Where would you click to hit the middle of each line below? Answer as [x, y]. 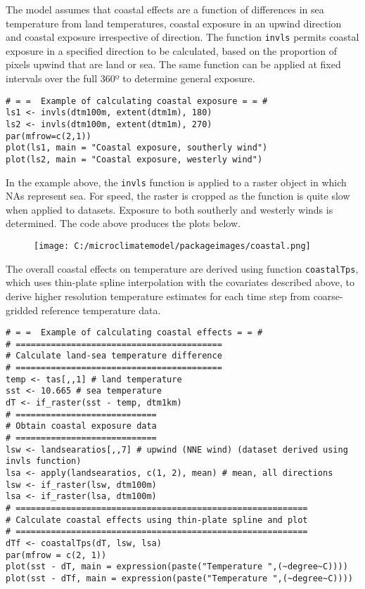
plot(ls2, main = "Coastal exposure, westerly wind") [134, 159]
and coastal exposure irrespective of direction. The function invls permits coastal [182, 37]
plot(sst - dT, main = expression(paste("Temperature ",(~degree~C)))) [177, 567]
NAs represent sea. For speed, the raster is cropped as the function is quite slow [178, 196]
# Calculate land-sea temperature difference [114, 356]
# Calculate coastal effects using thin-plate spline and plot [157, 520]
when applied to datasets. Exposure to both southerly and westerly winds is [169, 209]
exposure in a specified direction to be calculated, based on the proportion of [171, 50]
